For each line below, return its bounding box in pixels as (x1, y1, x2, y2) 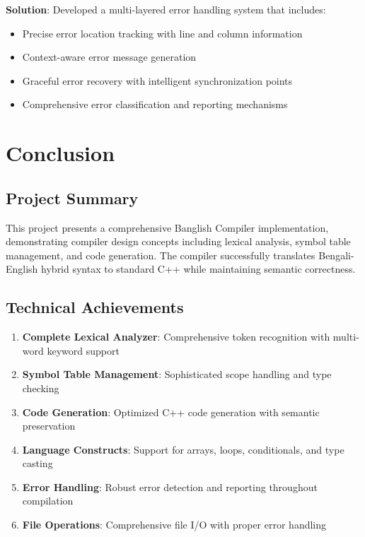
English (6, 261, 38, 276)
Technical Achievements (6, 296, 184, 318)
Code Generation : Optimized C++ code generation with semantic (22, 404, 320, 419)
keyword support (47, 343, 120, 358)
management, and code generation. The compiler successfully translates (6, 247, 315, 262)
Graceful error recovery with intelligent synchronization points (22, 73, 293, 88)
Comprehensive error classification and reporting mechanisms (22, 97, 288, 112)
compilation (22, 493, 74, 508)
